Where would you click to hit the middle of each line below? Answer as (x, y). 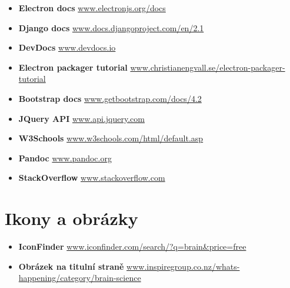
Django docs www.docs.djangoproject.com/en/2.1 (111, 27)
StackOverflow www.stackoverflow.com (92, 178)
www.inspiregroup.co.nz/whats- (183, 266)
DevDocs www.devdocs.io (67, 47)
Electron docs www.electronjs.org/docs (92, 8)
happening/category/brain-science (80, 278)
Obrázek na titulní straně (71, 266)
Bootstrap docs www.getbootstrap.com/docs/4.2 (110, 98)
